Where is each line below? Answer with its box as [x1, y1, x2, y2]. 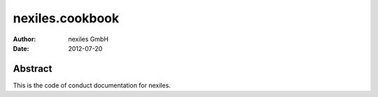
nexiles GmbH [68, 35, 108, 43]
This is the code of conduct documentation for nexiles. [13, 81, 171, 89]
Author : [13, 35, 36, 43]
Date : [13, 44, 29, 52]
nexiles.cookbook [13, 10, 119, 26]
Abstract [13, 63, 52, 75]
